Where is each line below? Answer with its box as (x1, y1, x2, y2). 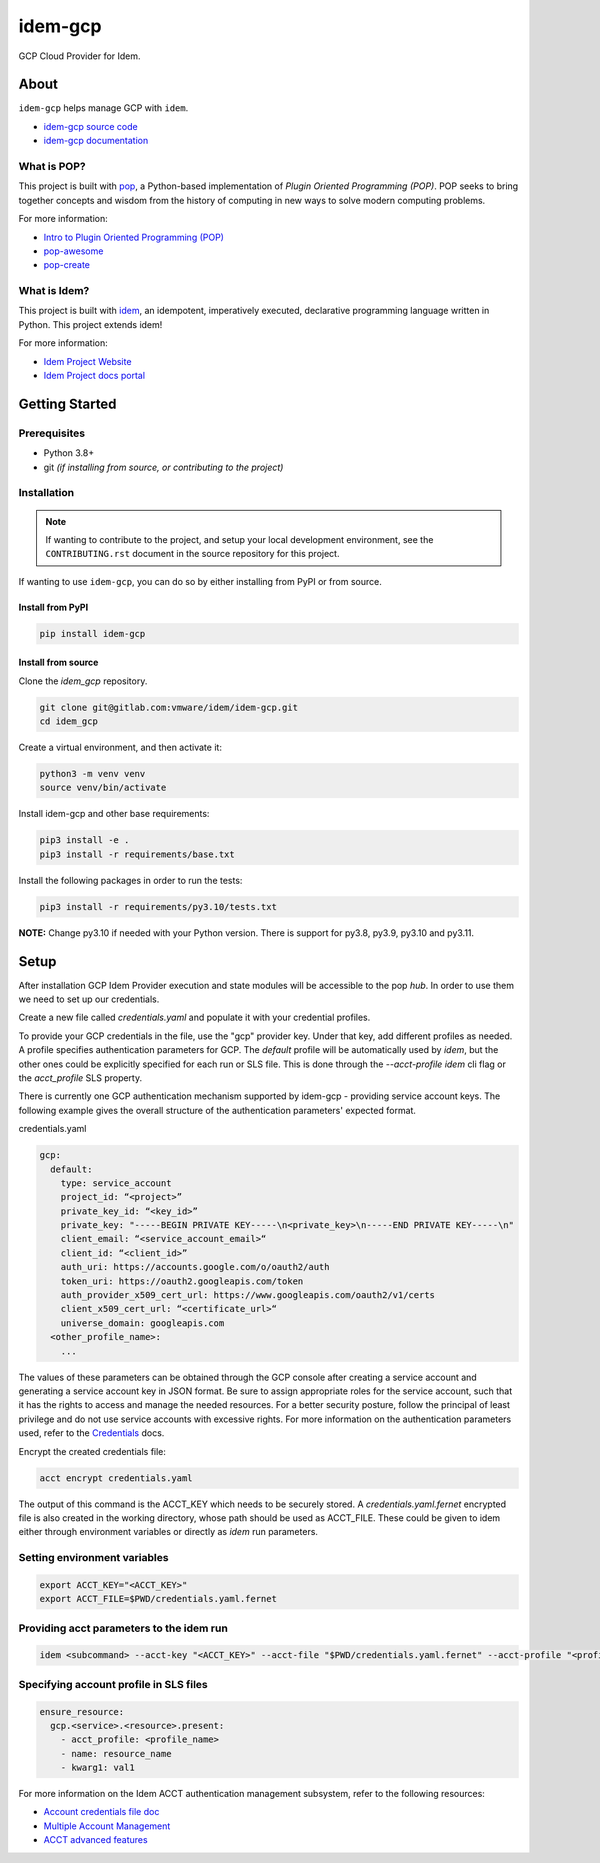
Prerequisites (18, 426, 85, 440)
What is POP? (18, 160, 86, 173)
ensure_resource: (39, 1706, 125, 1717)
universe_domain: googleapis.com (60, 1317, 225, 1329)
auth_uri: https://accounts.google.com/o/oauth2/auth (60, 1261, 330, 1273)
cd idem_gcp (39, 716, 99, 727)
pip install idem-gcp (39, 628, 146, 639)
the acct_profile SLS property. (18, 1071, 143, 1084)
